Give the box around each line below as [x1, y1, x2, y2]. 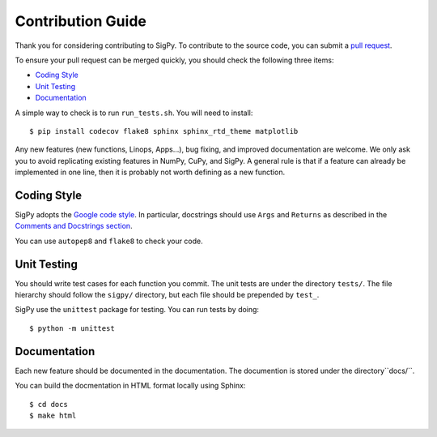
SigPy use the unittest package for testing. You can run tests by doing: [15, 305, 259, 315]
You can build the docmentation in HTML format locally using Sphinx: [15, 381, 246, 391]
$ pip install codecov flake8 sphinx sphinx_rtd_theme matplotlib [29, 126, 299, 135]
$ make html [29, 410, 77, 420]
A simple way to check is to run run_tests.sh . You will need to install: [15, 108, 253, 118]
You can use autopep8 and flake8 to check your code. [15, 236, 204, 246]
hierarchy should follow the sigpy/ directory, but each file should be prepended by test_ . [15, 290, 320, 300]
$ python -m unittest [29, 323, 115, 332]
